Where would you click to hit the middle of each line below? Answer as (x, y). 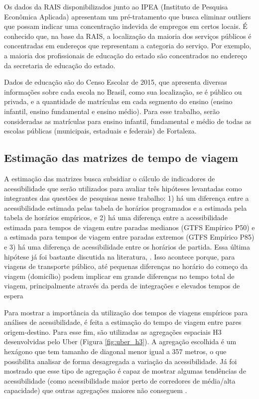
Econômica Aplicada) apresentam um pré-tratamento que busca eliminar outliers (128, 16)
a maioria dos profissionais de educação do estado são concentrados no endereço (126, 55)
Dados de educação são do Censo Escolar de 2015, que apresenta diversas (116, 82)
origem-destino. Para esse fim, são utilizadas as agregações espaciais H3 (113, 332)
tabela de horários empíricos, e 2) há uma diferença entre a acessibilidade (116, 217)
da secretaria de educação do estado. (60, 65)
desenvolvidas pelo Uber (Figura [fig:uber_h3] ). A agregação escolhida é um (120, 341)
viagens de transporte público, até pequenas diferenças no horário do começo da (126, 266)
